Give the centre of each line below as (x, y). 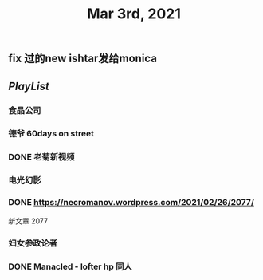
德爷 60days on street (51, 134)
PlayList (29, 86)
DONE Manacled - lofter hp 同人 (71, 266)
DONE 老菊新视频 (41, 157)
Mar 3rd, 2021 (134, 14)
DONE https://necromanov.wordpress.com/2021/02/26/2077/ (131, 203)
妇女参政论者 (33, 243)
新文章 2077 (28, 221)
